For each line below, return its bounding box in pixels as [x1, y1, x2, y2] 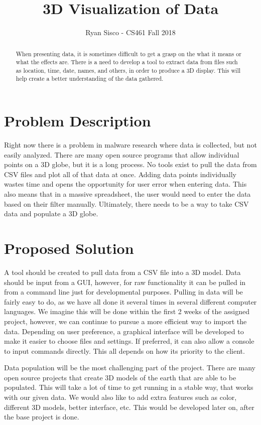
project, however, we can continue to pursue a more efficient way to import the [4, 316, 247, 326]
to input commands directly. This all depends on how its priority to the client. [4, 345, 245, 356]
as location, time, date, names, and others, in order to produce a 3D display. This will [16, 66, 240, 74]
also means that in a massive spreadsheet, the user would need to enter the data [4, 189, 251, 199]
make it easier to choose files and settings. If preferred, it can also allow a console [4, 336, 254, 346]
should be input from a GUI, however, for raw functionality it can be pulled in [4, 276, 246, 287]
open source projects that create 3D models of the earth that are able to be [4, 372, 236, 382]
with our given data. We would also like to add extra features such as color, [4, 392, 237, 402]
